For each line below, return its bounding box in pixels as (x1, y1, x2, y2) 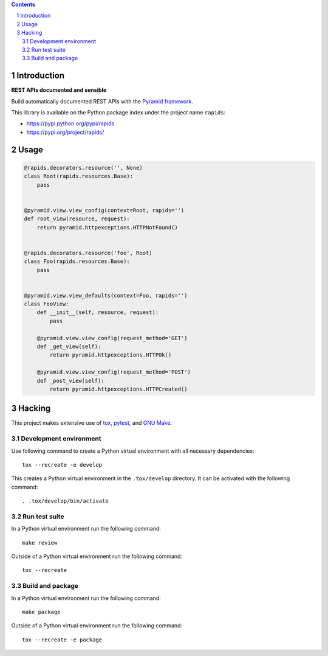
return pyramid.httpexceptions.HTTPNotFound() (36, 224, 179, 231)
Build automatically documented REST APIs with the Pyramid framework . (11, 97, 194, 105)
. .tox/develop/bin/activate (22, 498, 109, 504)
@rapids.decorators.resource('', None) (24, 164, 143, 171)
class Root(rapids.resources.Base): (24, 173, 134, 180)
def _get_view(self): (36, 343, 101, 350)
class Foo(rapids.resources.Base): (24, 258, 130, 265)
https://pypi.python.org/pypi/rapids (26, 120, 115, 127)
